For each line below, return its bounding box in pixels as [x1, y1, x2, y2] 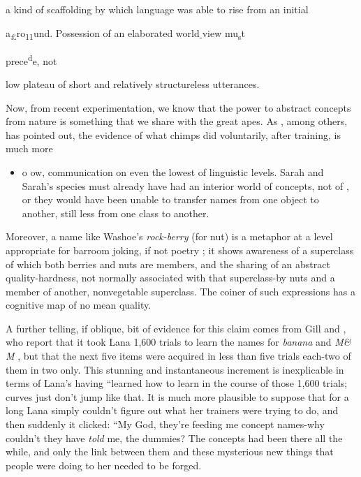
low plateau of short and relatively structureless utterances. [6, 76, 260, 91]
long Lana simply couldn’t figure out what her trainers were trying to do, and [6, 403, 339, 418]
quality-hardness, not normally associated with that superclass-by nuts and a [6, 270, 335, 285]
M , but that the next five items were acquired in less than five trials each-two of [6, 348, 351, 363]
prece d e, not [6, 51, 57, 68]
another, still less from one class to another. [22, 205, 209, 220]
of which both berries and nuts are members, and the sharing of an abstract [6, 256, 330, 271]
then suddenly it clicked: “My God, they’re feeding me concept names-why [6, 417, 325, 432]
